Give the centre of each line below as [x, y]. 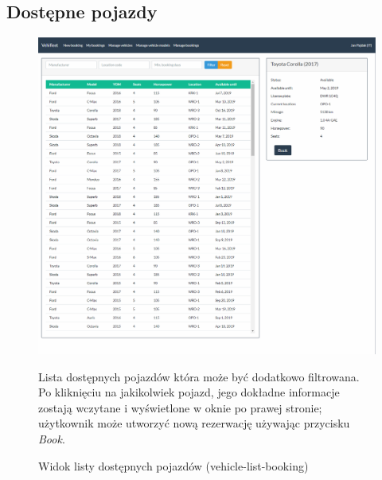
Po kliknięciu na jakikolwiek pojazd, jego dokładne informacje [189, 392]
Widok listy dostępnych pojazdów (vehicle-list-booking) [173, 465]
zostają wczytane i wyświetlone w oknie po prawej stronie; [180, 407]
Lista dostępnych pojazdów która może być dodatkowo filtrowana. [199, 376]
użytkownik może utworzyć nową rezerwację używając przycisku [194, 423]
